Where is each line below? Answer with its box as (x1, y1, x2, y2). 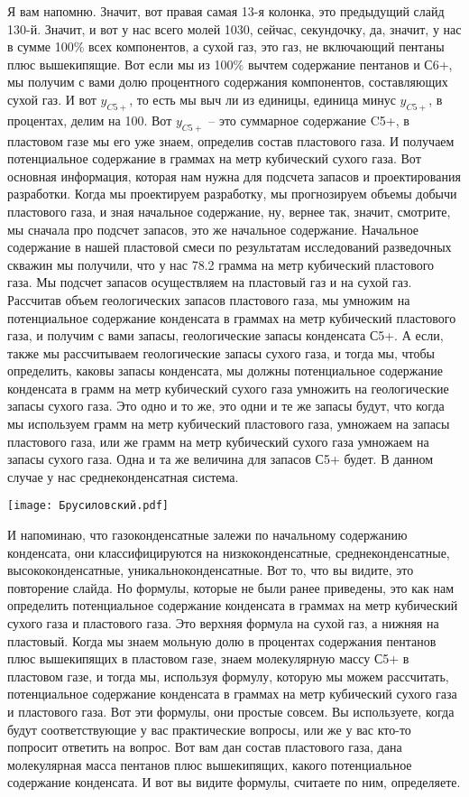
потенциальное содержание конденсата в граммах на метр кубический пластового (7, 308, 456, 327)
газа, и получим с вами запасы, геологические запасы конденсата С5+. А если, (7, 326, 444, 345)
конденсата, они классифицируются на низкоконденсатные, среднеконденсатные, (7, 542, 450, 561)
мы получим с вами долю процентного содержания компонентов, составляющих (7, 72, 448, 91)
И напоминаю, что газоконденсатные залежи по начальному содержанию (7, 525, 408, 544)
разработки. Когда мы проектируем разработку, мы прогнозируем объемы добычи (7, 184, 457, 203)
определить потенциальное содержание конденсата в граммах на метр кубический (7, 596, 458, 615)
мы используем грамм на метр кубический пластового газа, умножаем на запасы (7, 414, 450, 433)
